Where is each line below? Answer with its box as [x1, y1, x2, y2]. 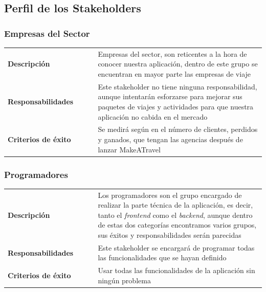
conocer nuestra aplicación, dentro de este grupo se [98, 58, 258, 69]
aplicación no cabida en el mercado [98, 111, 208, 122]
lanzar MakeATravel [98, 144, 161, 154]
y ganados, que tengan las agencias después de [98, 134, 243, 144]
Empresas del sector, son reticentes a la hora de [98, 48, 247, 59]
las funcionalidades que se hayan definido [98, 252, 227, 263]
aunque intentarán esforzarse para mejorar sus [98, 91, 242, 102]
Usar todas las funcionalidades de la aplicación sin [98, 265, 255, 276]
